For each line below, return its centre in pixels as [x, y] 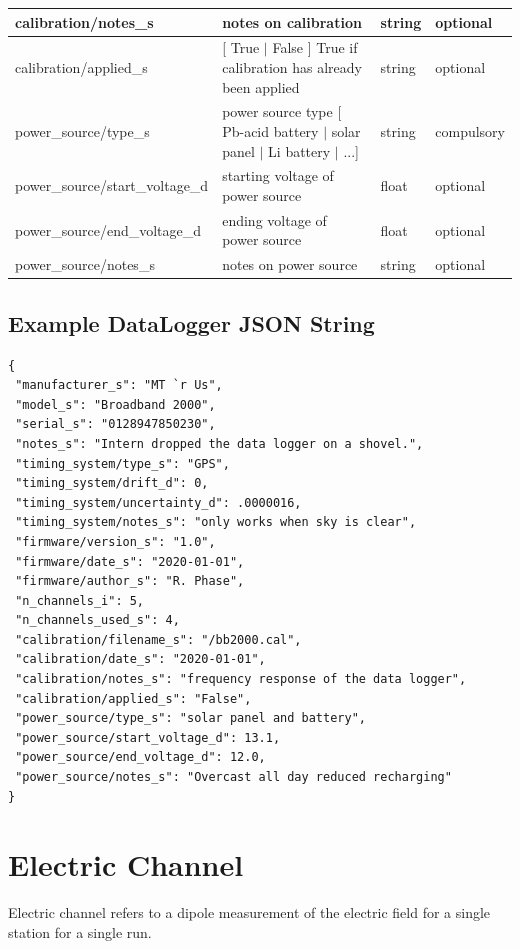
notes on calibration [292, 21]
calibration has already [292, 66]
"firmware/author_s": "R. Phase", [130, 581]
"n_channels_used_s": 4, [97, 620]
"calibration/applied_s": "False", [133, 698]
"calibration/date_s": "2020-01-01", [140, 659]
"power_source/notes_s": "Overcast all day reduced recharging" [233, 777]
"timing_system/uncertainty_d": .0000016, [158, 502]
